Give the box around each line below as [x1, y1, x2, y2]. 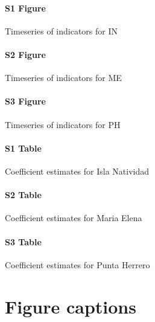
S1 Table [5, 141, 42, 154]
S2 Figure [5, 48, 46, 60]
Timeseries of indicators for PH [5, 118, 121, 130]
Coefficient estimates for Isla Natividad [5, 164, 150, 177]
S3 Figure [5, 95, 46, 108]
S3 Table [5, 235, 42, 248]
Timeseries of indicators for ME [5, 71, 122, 84]
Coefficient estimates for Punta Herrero [5, 258, 150, 271]
